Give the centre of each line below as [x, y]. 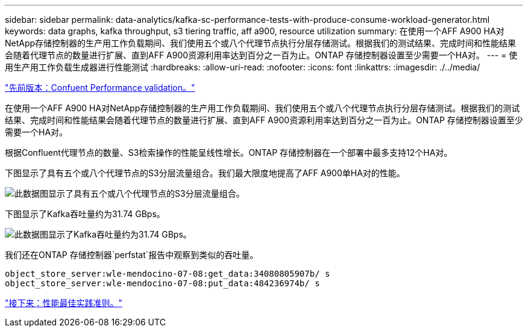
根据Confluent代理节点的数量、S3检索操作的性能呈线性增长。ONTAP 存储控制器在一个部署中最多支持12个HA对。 [229, 152]
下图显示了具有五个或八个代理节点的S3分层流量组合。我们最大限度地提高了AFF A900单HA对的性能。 [205, 173]
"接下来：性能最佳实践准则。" [64, 303]
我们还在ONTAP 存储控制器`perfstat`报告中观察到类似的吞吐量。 [132, 255]
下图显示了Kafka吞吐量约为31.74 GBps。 [85, 214]
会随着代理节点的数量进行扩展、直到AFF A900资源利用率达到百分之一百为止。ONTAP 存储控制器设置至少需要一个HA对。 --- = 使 [261, 55]
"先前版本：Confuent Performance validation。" [100, 88]
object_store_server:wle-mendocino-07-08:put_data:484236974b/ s [162, 283]
